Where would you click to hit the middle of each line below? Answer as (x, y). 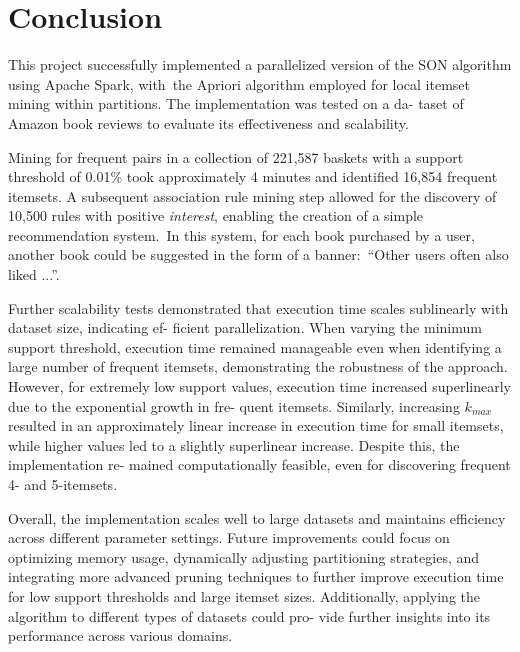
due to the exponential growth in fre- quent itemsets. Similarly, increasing (234, 405)
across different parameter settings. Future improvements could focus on (229, 537)
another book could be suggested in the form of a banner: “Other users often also (258, 254)
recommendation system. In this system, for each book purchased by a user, (241, 234)
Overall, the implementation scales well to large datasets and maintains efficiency (257, 517)
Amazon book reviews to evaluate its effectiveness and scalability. (208, 122)
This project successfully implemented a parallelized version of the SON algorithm (260, 64)
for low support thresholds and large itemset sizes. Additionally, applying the (244, 595)
